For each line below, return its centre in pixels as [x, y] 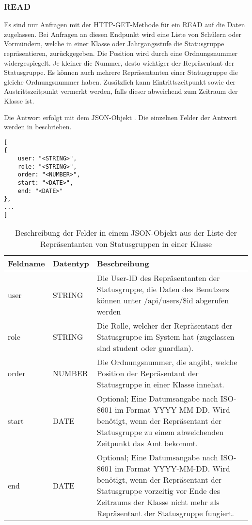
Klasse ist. [19, 100]
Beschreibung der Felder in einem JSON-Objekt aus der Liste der [126, 233]
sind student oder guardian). [145, 348]
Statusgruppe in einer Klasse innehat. [160, 385]
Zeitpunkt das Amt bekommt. [147, 443]
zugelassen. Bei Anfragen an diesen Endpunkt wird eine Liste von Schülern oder [123, 34]
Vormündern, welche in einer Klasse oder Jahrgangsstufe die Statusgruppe [114, 44]
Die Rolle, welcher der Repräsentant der [165, 326]
